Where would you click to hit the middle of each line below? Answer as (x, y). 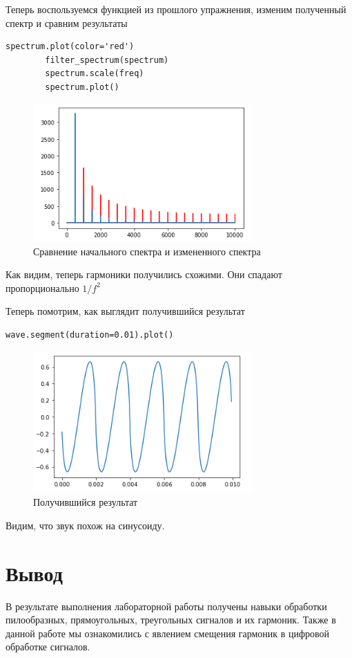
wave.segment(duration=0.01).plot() (90, 335)
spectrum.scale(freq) (95, 74)
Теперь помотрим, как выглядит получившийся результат (125, 311)
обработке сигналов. (48, 647)
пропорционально (42, 287)
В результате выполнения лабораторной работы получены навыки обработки (166, 606)
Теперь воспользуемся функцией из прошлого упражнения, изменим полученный (176, 9)
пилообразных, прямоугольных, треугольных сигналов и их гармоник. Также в (171, 620)
